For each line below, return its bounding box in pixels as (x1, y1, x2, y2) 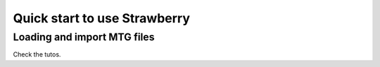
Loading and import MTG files (13, 31, 155, 43)
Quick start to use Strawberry (13, 10, 190, 26)
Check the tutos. (13, 50, 61, 59)
